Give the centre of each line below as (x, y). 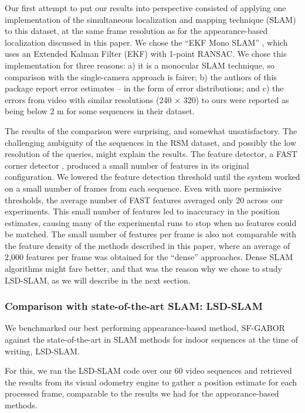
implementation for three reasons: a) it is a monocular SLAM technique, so (140, 65)
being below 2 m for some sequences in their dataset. (100, 111)
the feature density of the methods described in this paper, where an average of (148, 245)
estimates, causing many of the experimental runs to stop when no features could (151, 222)
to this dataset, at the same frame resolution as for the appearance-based (136, 31)
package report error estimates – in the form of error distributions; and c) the (144, 88)
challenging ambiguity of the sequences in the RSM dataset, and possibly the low (150, 142)
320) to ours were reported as (236, 99)
